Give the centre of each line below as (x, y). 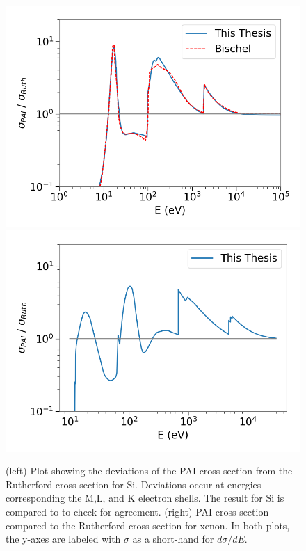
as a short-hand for (173, 539)
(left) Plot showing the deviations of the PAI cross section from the (149, 471)
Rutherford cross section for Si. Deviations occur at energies (134, 484)
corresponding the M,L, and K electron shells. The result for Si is (145, 498)
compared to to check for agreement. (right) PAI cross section (137, 511)
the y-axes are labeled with (63, 539)
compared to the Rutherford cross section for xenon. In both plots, (148, 525)
